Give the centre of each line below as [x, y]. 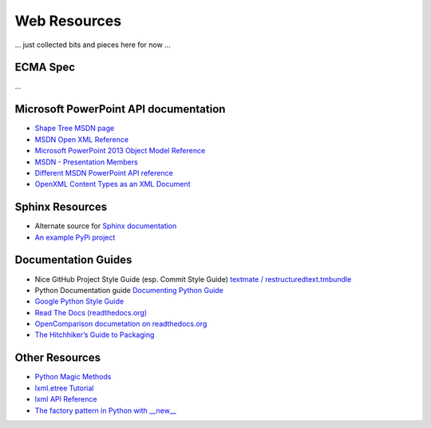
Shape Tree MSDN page [75, 129]
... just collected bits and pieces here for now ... [93, 45]
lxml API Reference [66, 399]
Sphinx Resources [61, 207]
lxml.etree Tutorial [64, 388]
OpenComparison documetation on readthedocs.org [121, 324]
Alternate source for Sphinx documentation [106, 226]
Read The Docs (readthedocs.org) [91, 312]
